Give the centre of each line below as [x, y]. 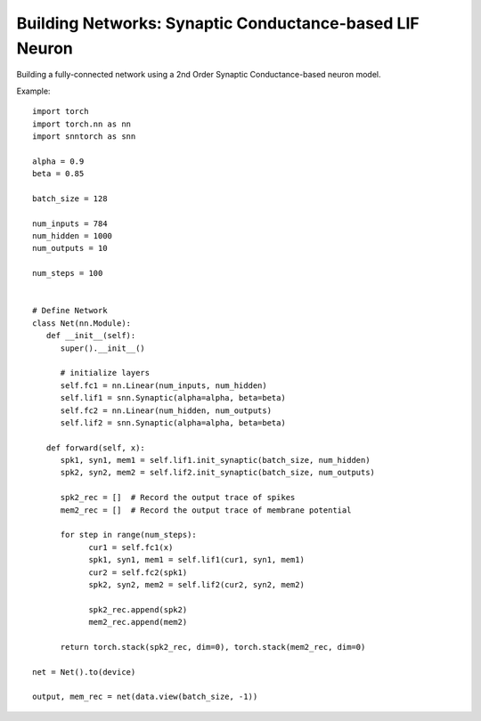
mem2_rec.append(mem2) [138, 622]
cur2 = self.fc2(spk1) [138, 572]
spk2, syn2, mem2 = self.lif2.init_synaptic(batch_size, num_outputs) [218, 473]
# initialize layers [105, 373]
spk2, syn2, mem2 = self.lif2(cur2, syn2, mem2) [196, 584]
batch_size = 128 [70, 198]
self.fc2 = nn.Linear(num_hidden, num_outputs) [166, 410]
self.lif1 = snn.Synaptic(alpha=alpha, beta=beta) [173, 398]
